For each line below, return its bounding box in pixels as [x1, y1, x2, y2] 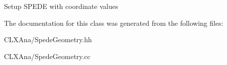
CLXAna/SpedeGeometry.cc [4, 51, 91, 61]
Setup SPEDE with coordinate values [4, 1, 118, 11]
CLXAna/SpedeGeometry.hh [4, 34, 92, 45]
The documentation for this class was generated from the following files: [4, 17, 224, 28]
